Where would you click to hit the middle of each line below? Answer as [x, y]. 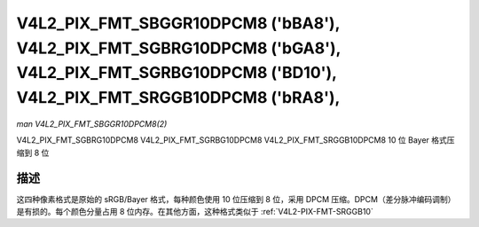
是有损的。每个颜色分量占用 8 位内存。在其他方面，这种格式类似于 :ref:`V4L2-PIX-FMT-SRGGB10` [195, 212]
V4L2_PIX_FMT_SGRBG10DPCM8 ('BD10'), [177, 73]
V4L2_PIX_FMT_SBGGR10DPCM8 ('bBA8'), [178, 23]
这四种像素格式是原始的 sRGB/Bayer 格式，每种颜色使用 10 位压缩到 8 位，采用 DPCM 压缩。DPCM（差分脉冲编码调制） [236, 199]
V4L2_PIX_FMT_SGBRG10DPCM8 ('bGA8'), [179, 48]
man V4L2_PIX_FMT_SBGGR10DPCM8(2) [92, 123]
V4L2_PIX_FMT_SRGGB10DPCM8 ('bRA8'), [178, 98]
